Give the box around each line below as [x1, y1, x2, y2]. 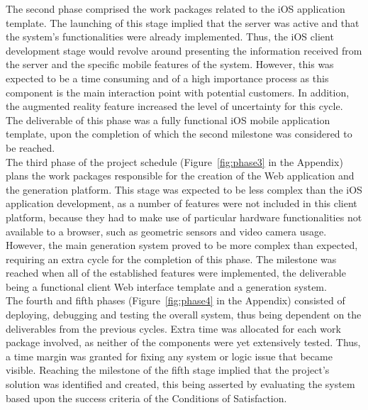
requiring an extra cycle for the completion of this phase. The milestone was [6, 251, 337, 266]
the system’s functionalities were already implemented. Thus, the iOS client [6, 29, 334, 44]
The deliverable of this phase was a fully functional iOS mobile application [6, 112, 330, 127]
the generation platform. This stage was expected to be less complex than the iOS [6, 182, 362, 196]
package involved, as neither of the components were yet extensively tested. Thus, [6, 335, 361, 350]
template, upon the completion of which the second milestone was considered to [6, 126, 352, 141]
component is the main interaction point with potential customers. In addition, [6, 84, 350, 99]
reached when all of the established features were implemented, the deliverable [6, 265, 346, 280]
